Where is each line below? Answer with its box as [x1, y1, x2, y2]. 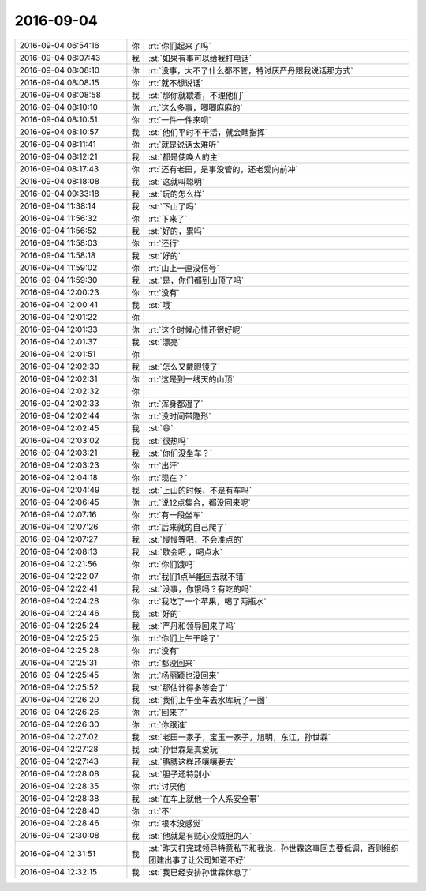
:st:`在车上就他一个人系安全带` [148, 793, 260, 804]
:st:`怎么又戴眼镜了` [148, 361, 221, 372]
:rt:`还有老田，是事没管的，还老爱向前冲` [148, 164, 299, 175]
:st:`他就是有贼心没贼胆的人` [148, 830, 252, 841]
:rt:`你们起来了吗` [148, 40, 212, 51]
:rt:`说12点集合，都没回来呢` [148, 497, 252, 508]
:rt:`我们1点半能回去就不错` [148, 571, 246, 582]
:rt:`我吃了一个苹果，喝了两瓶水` [148, 596, 267, 607]
